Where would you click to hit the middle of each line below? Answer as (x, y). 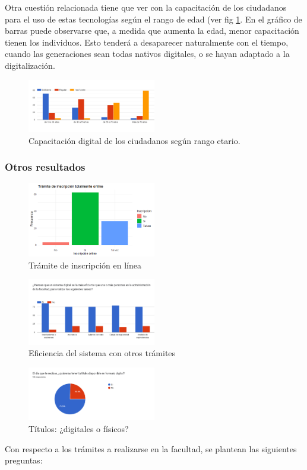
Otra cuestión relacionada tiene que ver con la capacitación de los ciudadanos (146, 7)
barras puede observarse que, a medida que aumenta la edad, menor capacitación (152, 31)
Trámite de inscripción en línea (85, 265)
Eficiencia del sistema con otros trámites (102, 353)
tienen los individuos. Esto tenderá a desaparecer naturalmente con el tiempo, (147, 42)
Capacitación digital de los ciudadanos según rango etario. (134, 140)
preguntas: (24, 460)
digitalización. (30, 65)
